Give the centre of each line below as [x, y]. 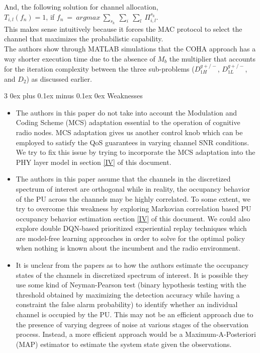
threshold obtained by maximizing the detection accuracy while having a [128, 294]
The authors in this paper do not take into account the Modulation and [126, 112]
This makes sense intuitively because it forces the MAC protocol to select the [123, 28]
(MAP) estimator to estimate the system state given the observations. [124, 344]
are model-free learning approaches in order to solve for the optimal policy [131, 238]
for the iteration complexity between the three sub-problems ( [99, 68]
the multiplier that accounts [212, 58]
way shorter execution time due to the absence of [80, 58]
